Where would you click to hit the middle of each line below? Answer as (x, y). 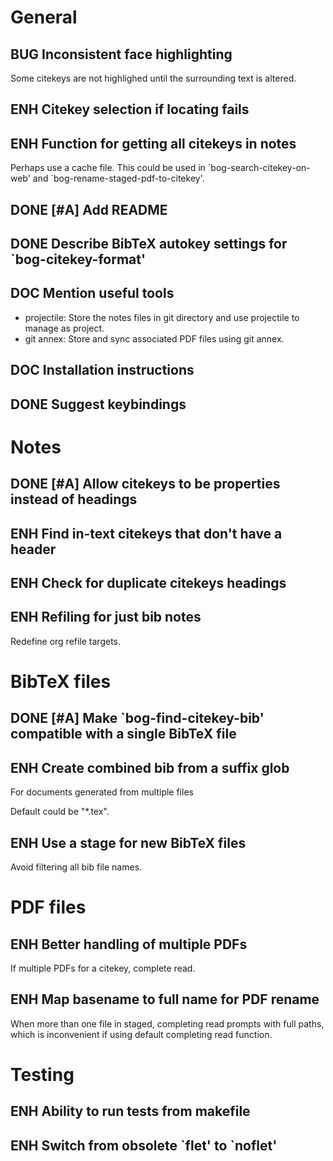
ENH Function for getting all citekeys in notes (153, 143)
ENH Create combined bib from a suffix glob (150, 767)
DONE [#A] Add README (89, 209)
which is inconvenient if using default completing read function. (141, 1034)
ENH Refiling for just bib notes (106, 617)
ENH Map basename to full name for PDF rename (165, 999)
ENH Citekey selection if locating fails (130, 109)
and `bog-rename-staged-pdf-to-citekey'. (118, 178)
